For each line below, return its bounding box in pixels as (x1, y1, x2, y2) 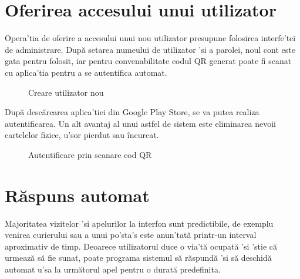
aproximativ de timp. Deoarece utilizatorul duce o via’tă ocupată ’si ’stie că (5, 240, 278, 252)
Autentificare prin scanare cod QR (28, 148, 152, 160)
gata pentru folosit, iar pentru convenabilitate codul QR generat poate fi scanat (5, 55, 292, 67)
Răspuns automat (5, 183, 150, 207)
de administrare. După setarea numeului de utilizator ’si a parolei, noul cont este (5, 43, 295, 55)
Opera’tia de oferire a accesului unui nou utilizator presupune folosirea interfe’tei (5, 32, 296, 44)
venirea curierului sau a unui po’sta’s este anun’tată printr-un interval (5, 228, 257, 241)
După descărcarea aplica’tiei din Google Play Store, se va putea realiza (5, 106, 259, 118)
